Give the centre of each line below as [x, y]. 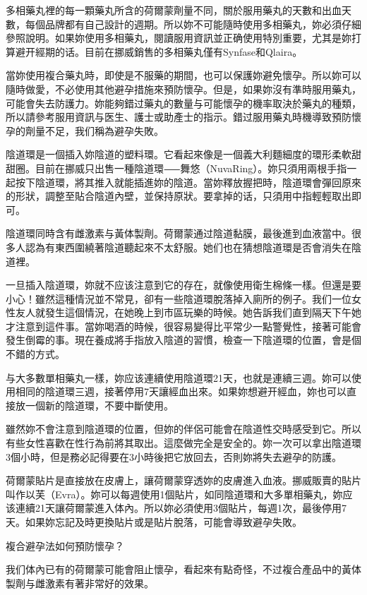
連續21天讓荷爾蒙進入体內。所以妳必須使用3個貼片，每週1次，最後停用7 [181, 508]
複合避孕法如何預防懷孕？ [65, 545]
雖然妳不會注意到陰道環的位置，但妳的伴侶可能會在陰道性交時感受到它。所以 [183, 429]
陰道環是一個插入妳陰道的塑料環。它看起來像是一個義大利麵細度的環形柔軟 [179, 154]
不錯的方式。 [35, 354]
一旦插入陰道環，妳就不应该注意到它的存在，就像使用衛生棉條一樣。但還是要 [183, 285]
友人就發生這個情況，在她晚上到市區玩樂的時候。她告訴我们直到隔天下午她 [188, 312]
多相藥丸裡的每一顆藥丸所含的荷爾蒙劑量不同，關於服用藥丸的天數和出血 [174, 10]
